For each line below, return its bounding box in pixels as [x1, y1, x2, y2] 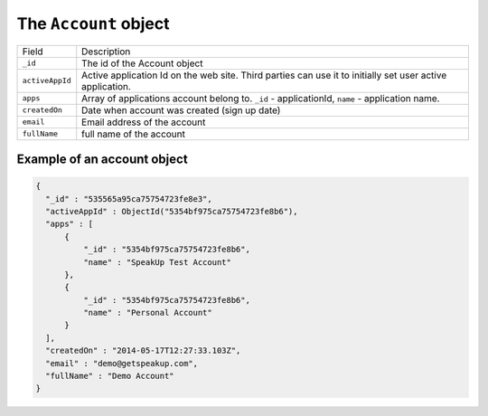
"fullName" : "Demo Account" [45, 371, 175, 382]
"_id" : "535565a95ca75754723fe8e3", [45, 194, 212, 203]
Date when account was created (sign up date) [81, 104, 281, 117]
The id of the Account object [81, 57, 203, 70]
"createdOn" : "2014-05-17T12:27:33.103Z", [45, 345, 241, 356]
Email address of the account [81, 116, 206, 128]
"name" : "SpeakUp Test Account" [82, 257, 232, 267]
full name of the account [81, 128, 185, 140]
